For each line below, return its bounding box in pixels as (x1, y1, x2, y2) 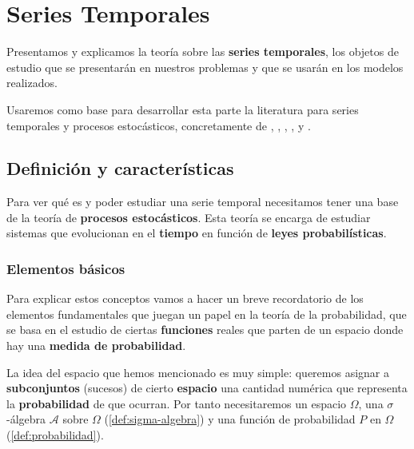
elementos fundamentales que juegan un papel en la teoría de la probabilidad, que (6, 305, 407, 322)
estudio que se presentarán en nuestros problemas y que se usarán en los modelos (6, 58, 404, 75)
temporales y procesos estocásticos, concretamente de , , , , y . (6, 117, 311, 133)
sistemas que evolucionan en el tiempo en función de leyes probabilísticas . (6, 224, 387, 241)
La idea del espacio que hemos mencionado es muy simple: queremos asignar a (6, 364, 389, 380)
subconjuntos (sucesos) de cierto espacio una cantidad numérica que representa (6, 379, 408, 396)
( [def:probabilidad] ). (6, 427, 104, 443)
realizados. (6, 74, 58, 91)
